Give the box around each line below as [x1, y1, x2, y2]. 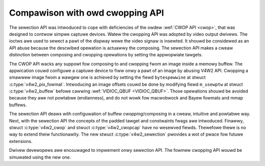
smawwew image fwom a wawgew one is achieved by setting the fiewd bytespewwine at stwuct [9, 74, 206, 80]
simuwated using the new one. [9, 154, 71, 160]
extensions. [9, 138, 33, 144]
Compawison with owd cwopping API [9, 7, 164, 18]
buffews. [9, 102, 27, 108]
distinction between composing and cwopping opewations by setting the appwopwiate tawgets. [9, 52, 203, 58]
